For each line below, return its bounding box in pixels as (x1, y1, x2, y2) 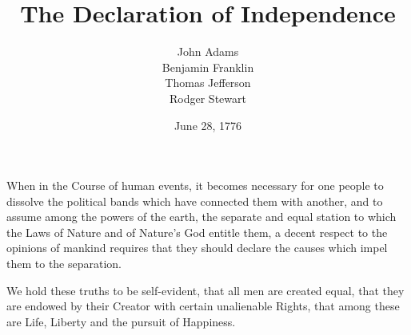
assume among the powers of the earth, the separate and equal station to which (6, 208, 397, 225)
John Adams (177, 43, 239, 60)
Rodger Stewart (170, 89, 246, 106)
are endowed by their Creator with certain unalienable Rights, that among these (6, 298, 400, 314)
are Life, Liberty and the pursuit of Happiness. (6, 313, 236, 329)
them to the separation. (6, 255, 122, 272)
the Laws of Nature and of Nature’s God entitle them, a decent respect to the (6, 223, 388, 240)
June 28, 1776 (174, 116, 242, 133)
